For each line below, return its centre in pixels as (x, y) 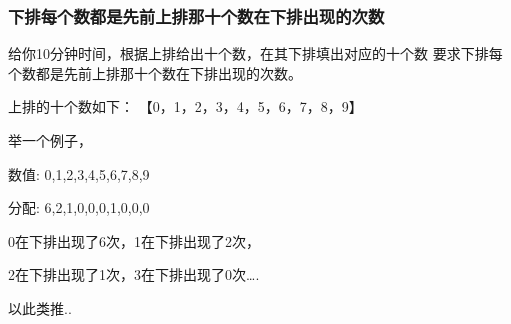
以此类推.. (40, 307)
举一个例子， (50, 140)
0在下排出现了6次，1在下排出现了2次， (134, 240)
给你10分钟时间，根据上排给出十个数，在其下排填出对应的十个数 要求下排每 (255, 53)
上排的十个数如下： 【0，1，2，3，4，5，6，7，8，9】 (185, 106)
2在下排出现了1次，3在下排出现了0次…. (134, 274)
